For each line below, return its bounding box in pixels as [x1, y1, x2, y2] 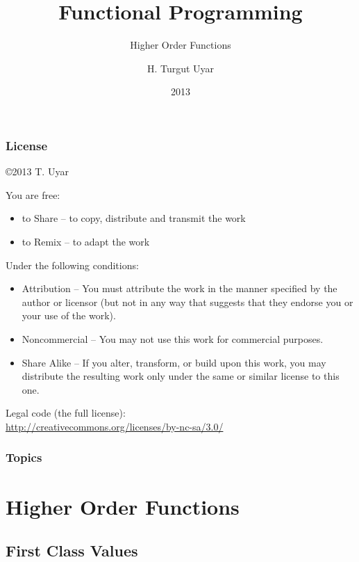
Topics [6, 449, 42, 466]
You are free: [6, 187, 60, 202]
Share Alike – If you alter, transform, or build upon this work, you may [22, 355, 326, 369]
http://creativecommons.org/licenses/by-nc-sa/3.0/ [6, 419, 224, 433]
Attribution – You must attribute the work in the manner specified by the [22, 281, 337, 296]
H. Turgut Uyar [147, 61, 215, 75]
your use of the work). [22, 308, 116, 323]
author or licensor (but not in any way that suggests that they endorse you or [22, 294, 353, 309]
